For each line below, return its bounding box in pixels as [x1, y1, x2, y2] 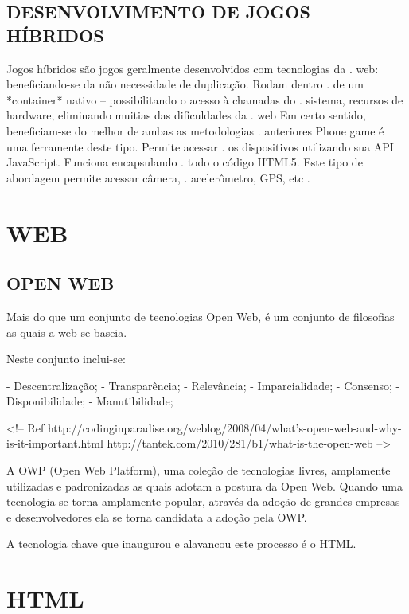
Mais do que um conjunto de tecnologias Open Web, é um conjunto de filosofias [6, 307, 395, 324]
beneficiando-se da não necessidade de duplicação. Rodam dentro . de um [6, 76, 364, 92]
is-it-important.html [6, 435, 103, 452]
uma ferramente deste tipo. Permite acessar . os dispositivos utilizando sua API [6, 138, 394, 154]
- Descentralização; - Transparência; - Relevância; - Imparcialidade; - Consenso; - [6, 377, 400, 393]
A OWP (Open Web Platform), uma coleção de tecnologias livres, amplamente [6, 462, 391, 479]
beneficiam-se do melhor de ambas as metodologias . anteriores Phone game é [6, 122, 384, 139]
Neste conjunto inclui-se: [6, 350, 126, 367]
